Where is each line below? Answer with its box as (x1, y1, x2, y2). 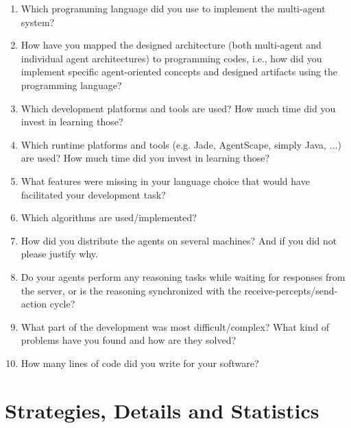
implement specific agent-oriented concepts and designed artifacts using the (21, 64, 338, 79)
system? (21, 14, 55, 29)
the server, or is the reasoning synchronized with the (21, 283, 241, 297)
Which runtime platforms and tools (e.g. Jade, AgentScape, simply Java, (21, 137, 327, 151)
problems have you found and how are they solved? (21, 333, 237, 347)
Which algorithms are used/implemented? (21, 210, 197, 225)
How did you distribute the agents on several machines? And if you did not (21, 233, 337, 247)
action (21, 297, 47, 311)
